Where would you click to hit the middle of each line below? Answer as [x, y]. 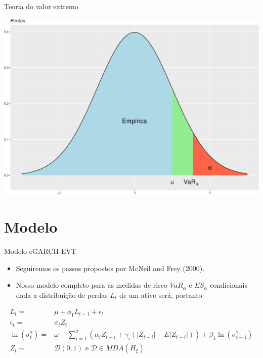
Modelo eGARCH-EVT [40, 251]
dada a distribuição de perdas [62, 295]
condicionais [229, 285]
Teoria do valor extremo [41, 6]
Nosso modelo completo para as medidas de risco [92, 285]
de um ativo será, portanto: [162, 295]
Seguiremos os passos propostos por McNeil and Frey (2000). [110, 268]
